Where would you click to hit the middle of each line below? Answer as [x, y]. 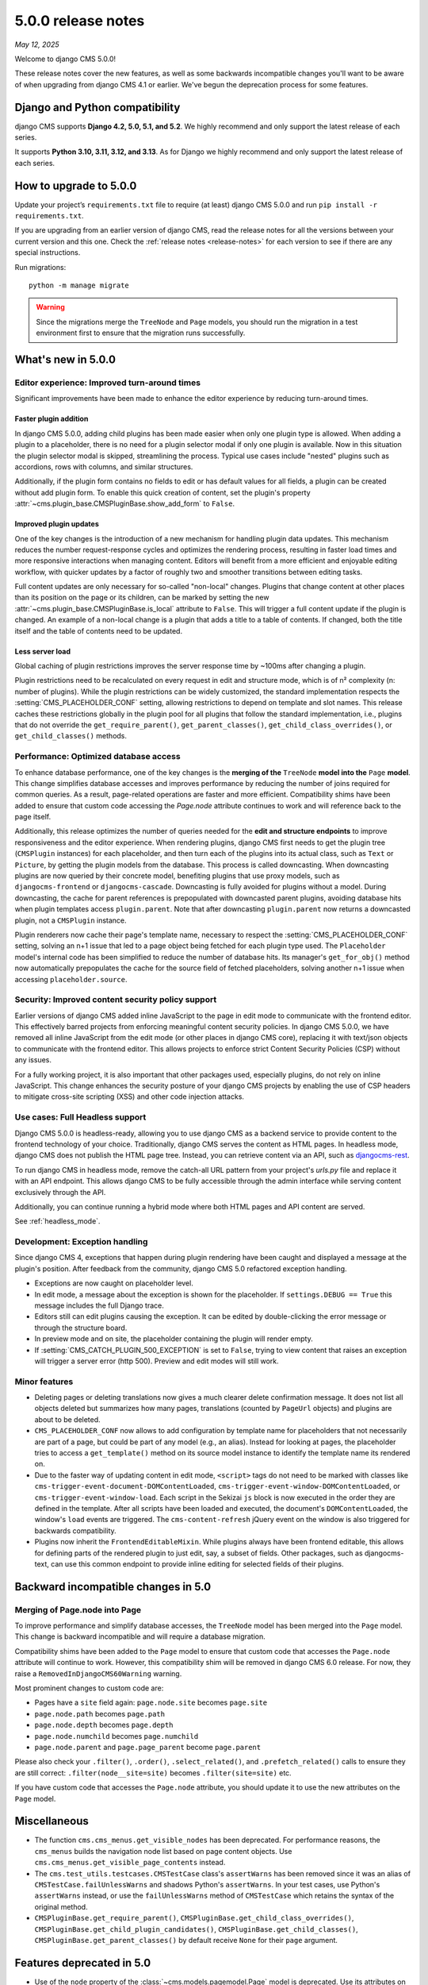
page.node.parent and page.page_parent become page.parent [148, 1747]
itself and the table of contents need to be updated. [98, 630]
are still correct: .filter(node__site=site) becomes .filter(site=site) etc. [153, 1773]
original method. [61, 1906]
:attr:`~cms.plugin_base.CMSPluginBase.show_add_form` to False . [125, 503]
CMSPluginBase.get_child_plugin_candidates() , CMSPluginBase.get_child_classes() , [196, 1929]
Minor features [44, 1382]
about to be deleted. [67, 1419]
